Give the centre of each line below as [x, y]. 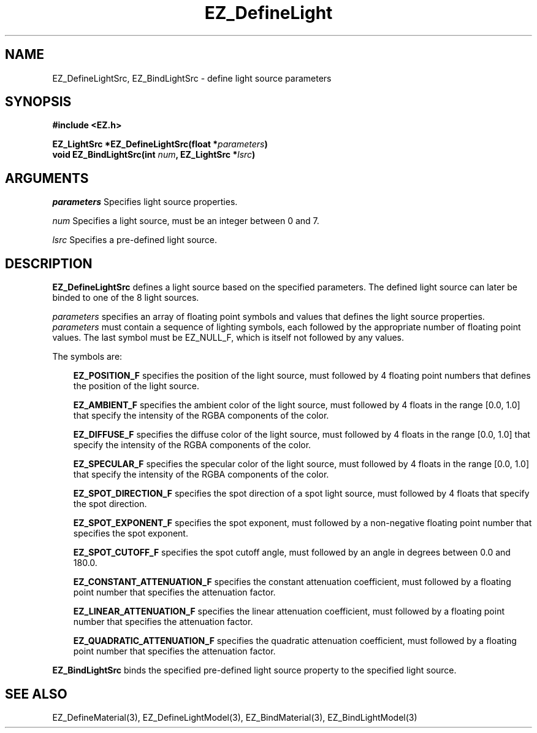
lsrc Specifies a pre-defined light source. [135, 240]
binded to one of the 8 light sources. [126, 298]
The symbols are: [87, 357]
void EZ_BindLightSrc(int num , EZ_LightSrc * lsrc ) [154, 155]
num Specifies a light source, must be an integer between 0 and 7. [186, 221]
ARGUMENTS [47, 178]
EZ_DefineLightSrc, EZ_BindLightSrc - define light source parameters [192, 78]
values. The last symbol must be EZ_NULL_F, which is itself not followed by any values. [228, 338]
